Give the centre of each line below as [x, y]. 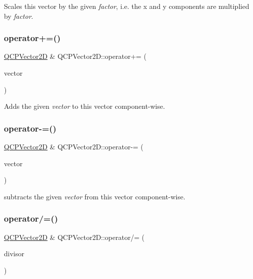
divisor [14, 254]
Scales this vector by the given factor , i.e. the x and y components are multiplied [127, 6]
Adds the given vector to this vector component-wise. [85, 106]
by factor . [19, 16]
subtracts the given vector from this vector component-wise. [95, 196]
